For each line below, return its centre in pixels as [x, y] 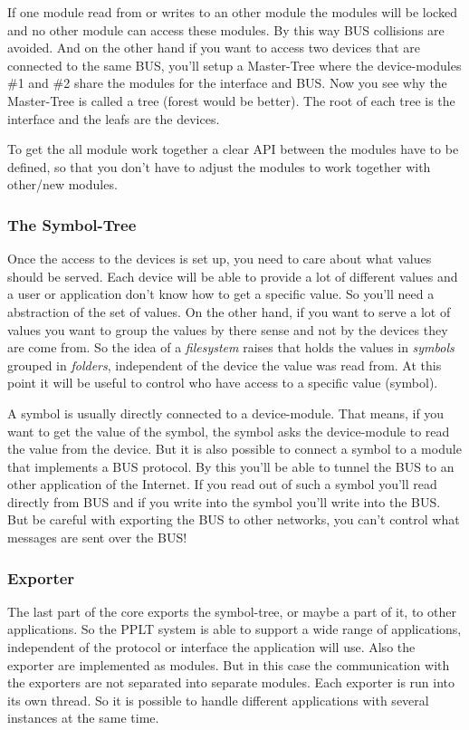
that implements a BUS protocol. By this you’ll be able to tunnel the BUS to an [231, 466]
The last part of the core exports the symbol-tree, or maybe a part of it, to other [232, 611]
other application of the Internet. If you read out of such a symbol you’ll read [222, 484]
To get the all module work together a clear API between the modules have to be [233, 149]
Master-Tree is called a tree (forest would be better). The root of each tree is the [231, 100]
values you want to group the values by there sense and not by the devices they [228, 329]
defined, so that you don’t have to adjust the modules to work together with [219, 166]
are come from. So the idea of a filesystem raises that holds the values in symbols [231, 347]
